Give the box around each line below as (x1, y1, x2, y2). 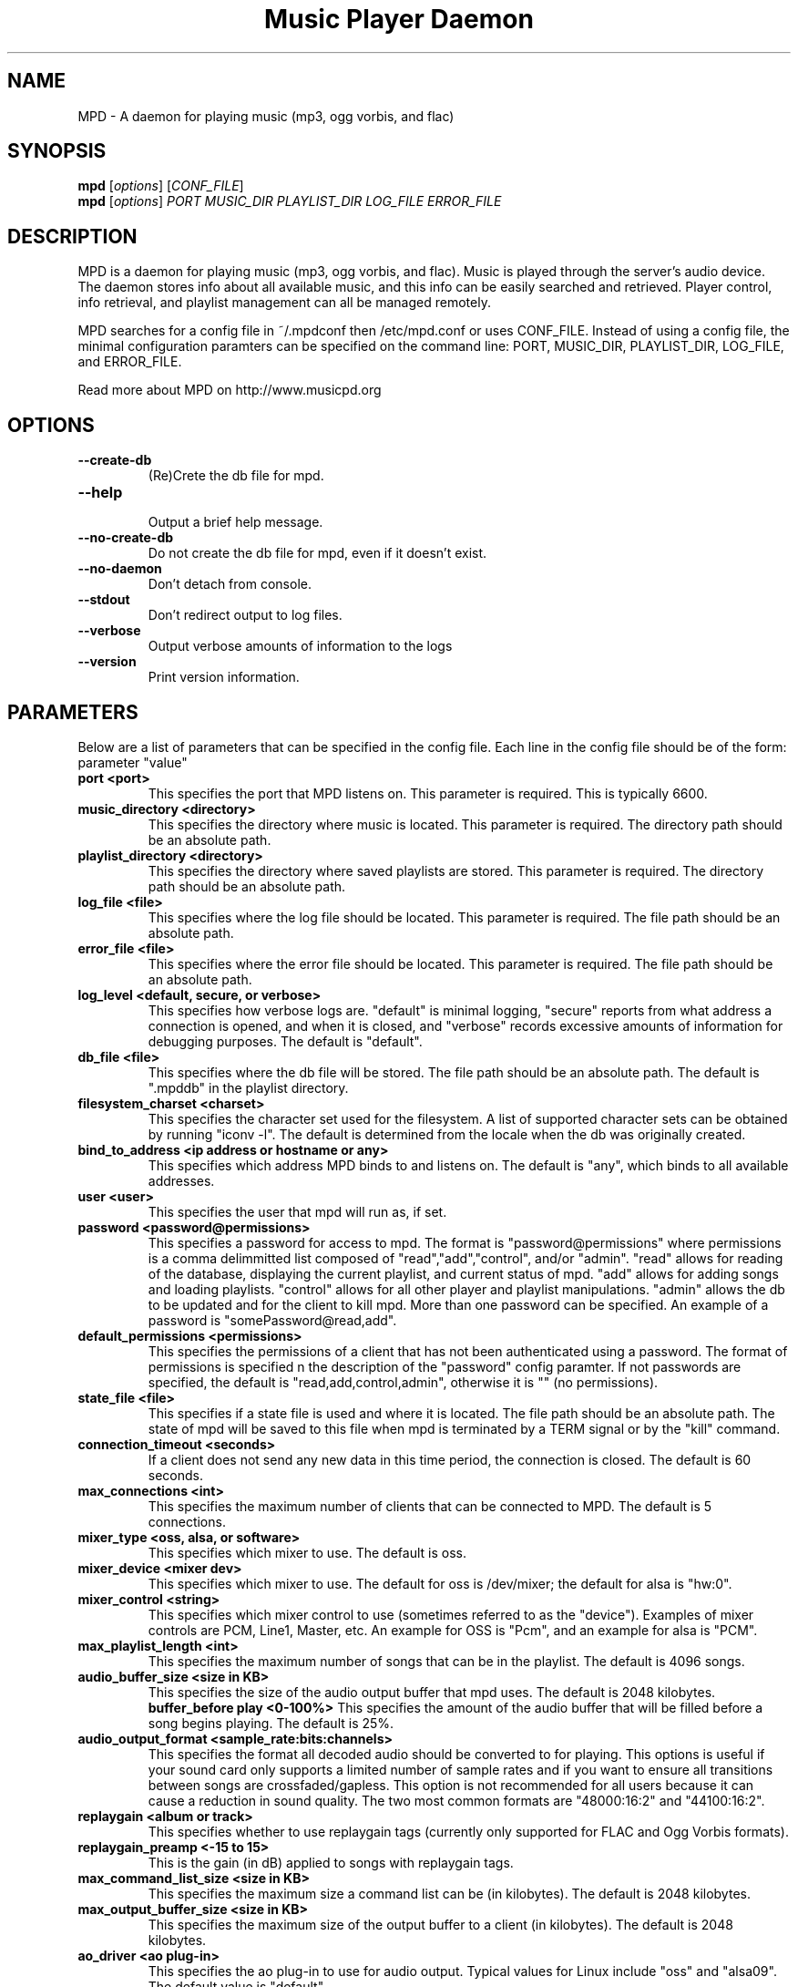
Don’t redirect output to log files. (148, 607, 343, 623)
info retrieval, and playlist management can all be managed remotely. (77, 294, 491, 311)
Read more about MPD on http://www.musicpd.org (77, 382, 382, 398)
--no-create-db (77, 530, 174, 546)
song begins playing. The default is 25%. (148, 1714, 394, 1731)
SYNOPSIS (7, 139, 107, 163)
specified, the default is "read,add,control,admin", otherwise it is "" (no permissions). (148, 1374, 659, 1390)
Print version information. (148, 669, 300, 685)
